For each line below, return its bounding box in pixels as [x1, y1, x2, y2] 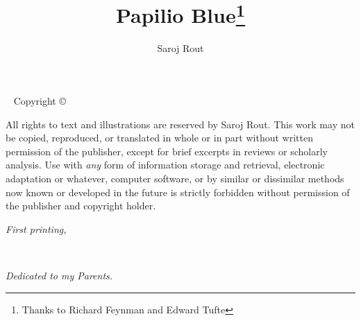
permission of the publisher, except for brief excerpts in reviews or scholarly [6, 144, 328, 158]
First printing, [6, 221, 67, 236]
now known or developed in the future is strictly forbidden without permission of [6, 184, 350, 199]
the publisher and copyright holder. [6, 198, 156, 213]
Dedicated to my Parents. [6, 268, 113, 282]
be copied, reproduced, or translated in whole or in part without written [6, 130, 313, 145]
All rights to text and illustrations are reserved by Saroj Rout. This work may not [6, 116, 355, 131]
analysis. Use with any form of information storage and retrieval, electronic [6, 157, 325, 172]
